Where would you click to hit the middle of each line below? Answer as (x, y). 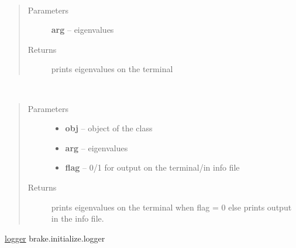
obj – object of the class (109, 128)
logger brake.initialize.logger (55, 238)
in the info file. (78, 218)
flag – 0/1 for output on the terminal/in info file (152, 167)
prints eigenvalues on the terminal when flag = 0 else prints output (171, 207)
